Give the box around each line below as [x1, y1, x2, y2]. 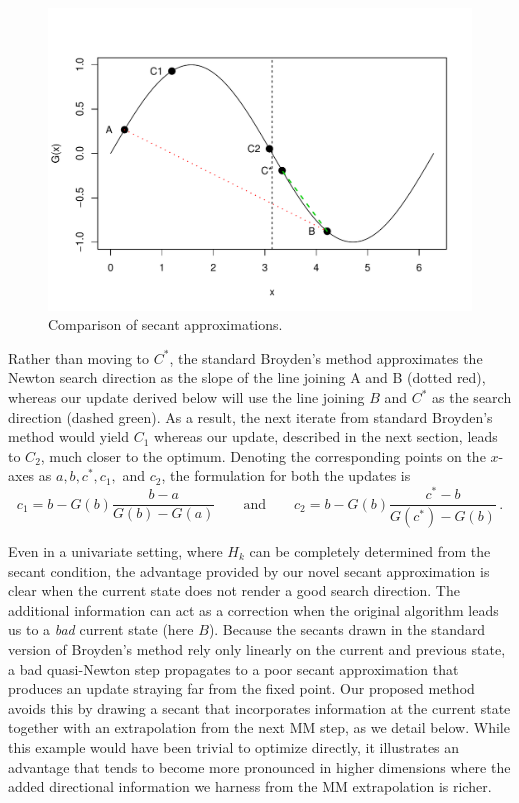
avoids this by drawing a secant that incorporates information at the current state [8, 697, 511, 718]
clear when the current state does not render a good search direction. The [8, 580, 460, 601]
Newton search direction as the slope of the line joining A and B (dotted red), [8, 367, 486, 388]
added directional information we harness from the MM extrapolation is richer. [8, 776, 492, 797]
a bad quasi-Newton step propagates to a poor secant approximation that [8, 658, 459, 679]
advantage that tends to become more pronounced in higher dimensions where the [8, 756, 511, 777]
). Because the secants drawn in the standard [208, 619, 486, 640]
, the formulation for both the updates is [161, 465, 411, 486]
